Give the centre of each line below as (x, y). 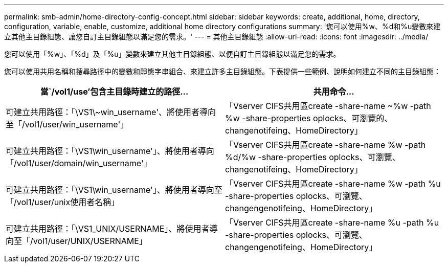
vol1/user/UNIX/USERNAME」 (90, 241)
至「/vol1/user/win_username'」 (67, 124)
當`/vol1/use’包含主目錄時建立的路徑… (114, 92)
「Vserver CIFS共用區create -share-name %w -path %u (333, 184)
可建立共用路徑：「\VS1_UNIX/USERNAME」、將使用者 (108, 229)
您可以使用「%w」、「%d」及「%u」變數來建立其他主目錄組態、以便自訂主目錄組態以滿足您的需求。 (172, 54)
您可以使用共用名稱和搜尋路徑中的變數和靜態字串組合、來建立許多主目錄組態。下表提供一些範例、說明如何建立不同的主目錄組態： (222, 71)
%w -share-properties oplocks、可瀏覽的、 (309, 118)
